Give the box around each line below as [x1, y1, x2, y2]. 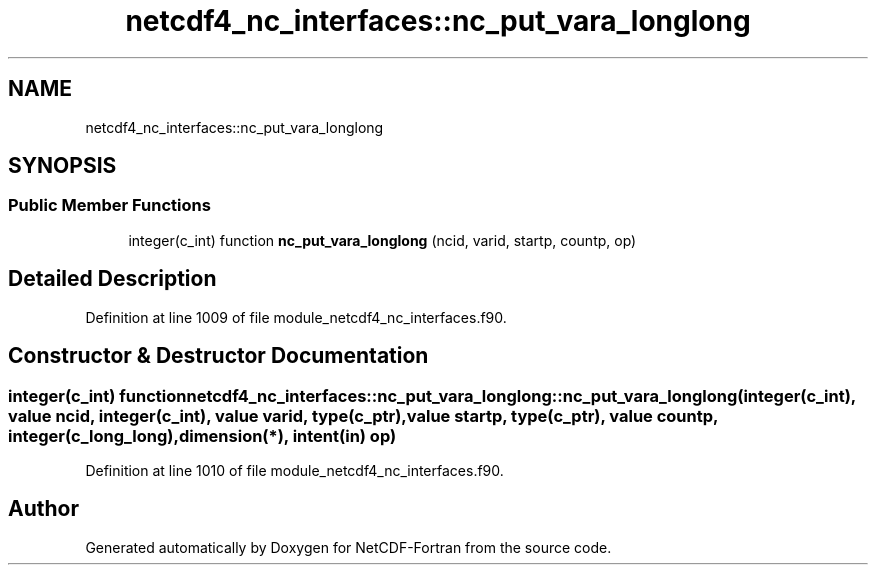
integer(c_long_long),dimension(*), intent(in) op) [8, 425, 397, 446]
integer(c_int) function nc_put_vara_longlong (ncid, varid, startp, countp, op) [128, 231, 637, 249]
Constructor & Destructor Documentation [8, 343, 429, 369]
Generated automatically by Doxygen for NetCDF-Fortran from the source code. [85, 538, 612, 556]
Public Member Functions [8, 195, 211, 216]
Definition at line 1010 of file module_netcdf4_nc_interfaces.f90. [85, 461, 504, 479]
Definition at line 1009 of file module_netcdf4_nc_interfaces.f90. [85, 308, 507, 326]
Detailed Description [8, 266, 217, 292]
